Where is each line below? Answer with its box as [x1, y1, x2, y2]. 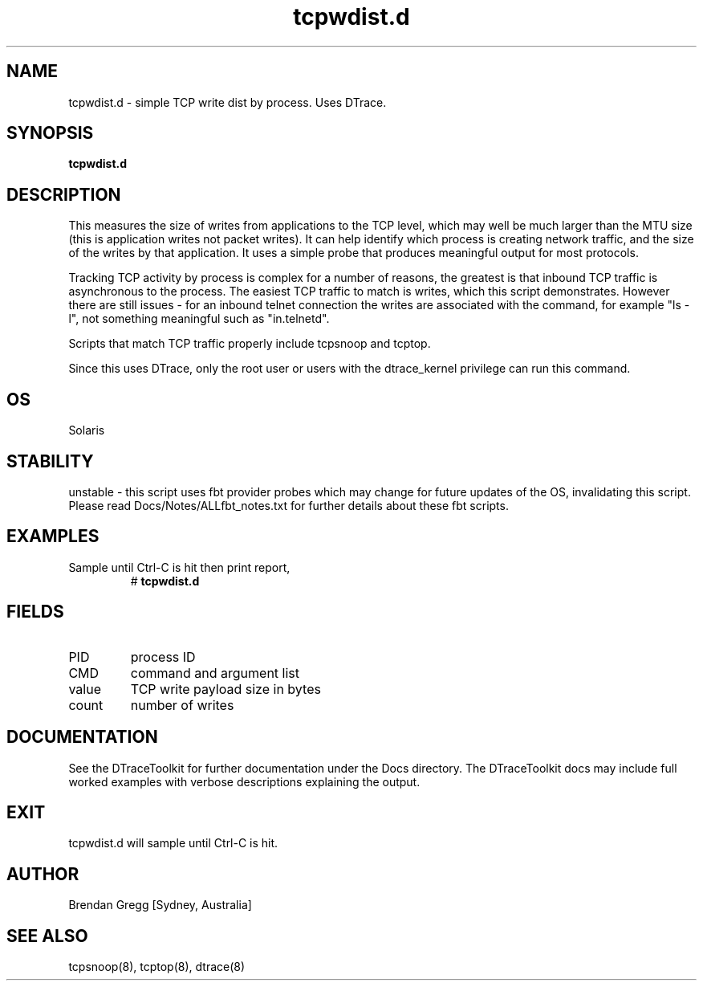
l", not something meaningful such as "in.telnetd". [68, 312, 330, 326]
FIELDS [6, 602, 64, 622]
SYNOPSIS [6, 123, 94, 144]
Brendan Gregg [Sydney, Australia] [68, 898, 252, 912]
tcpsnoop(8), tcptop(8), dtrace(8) [68, 960, 246, 974]
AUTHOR [6, 863, 79, 884]
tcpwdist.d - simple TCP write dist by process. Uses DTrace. [68, 95, 387, 109]
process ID [130, 648, 196, 665]
